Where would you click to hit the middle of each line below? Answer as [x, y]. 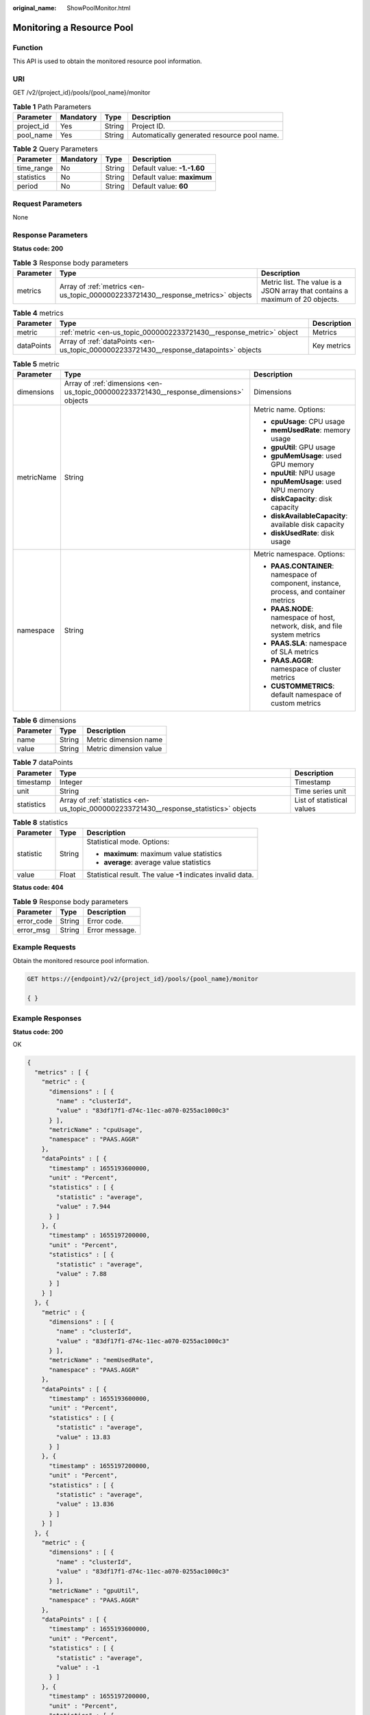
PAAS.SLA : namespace [309, 643]
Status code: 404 [38, 887]
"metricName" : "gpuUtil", [94, 1590]
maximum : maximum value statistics [163, 853]
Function [28, 47]
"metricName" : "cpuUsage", [96, 1130]
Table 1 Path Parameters [52, 106]
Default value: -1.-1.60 [169, 168]
